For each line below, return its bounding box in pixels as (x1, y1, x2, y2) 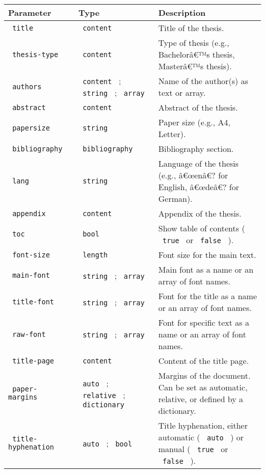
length (83, 250, 108, 259)
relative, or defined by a (158, 393, 244, 405)
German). (158, 193, 193, 204)
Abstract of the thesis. (158, 101, 238, 113)
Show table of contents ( (158, 222, 245, 234)
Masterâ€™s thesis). (158, 60, 232, 72)
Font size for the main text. (158, 249, 256, 260)
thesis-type (12, 50, 59, 59)
